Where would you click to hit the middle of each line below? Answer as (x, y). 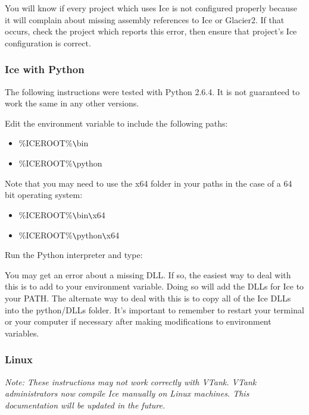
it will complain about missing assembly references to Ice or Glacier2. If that (145, 19)
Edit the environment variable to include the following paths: (116, 123)
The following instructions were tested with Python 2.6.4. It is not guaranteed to (152, 91)
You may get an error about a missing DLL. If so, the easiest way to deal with (148, 274)
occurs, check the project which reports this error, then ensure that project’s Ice (151, 31)
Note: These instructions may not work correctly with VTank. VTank (131, 381)
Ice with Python (45, 69)
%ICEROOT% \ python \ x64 (69, 235)
